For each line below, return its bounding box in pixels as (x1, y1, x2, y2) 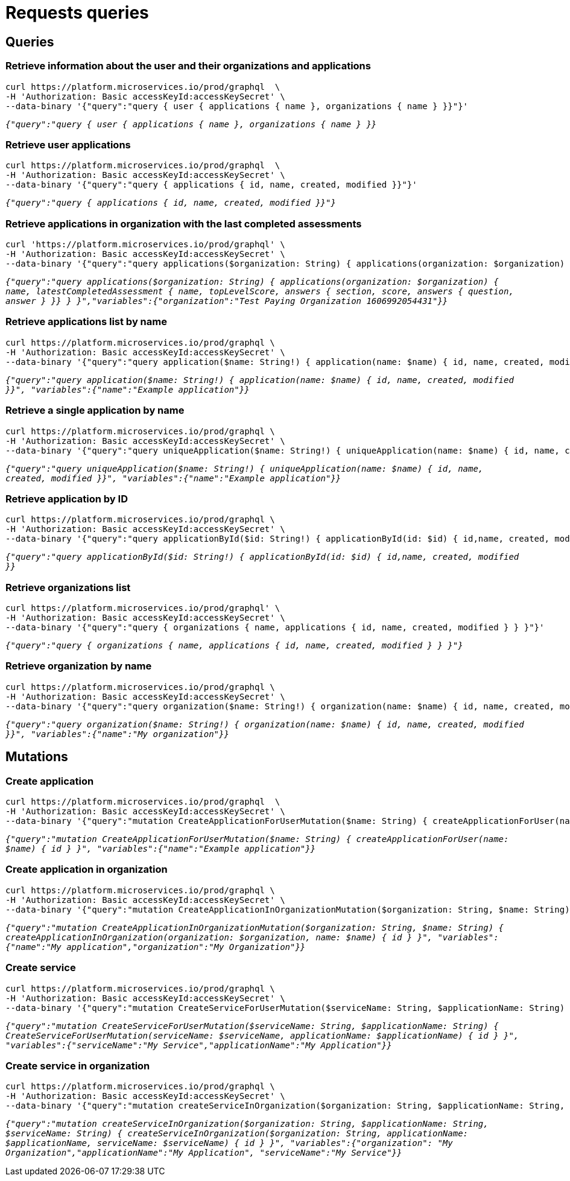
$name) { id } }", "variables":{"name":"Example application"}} (5, 844, 316, 854)
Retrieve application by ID (5, 492, 128, 505)
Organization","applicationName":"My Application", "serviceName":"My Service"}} (5, 1148, 402, 1158)
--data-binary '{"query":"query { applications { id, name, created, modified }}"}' (5, 180, 417, 190)
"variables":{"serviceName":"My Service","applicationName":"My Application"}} (5, 1040, 392, 1050)
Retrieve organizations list (5, 581, 131, 594)
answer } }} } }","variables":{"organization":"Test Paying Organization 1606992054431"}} (5, 296, 448, 306)
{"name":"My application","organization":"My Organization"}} (5, 942, 306, 952)
